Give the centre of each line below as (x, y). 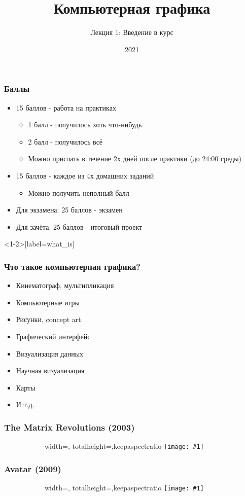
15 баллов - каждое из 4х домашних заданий (85, 175)
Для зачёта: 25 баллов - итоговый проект (79, 226)
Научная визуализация (50, 370)
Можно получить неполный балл (79, 192)
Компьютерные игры (48, 302)
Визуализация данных (50, 353)
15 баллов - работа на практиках (66, 107)
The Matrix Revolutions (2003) (69, 427)
